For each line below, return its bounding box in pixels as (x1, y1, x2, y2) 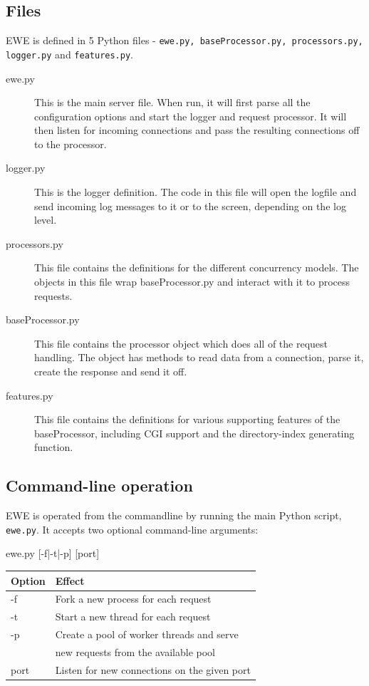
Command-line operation (6, 474, 193, 497)
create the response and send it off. (34, 364, 187, 379)
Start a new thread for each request (55, 609, 211, 624)
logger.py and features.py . (6, 46, 133, 61)
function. (34, 440, 73, 454)
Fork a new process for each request (55, 591, 212, 606)
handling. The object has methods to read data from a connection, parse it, (34, 350, 364, 365)
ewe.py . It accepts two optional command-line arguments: (6, 521, 259, 536)
